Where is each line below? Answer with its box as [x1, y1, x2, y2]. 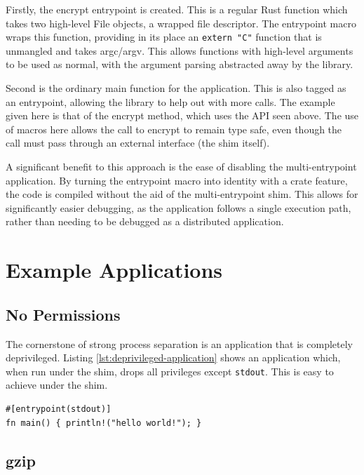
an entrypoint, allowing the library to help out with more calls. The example [6, 94, 335, 109]
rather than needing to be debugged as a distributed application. [6, 214, 284, 229]
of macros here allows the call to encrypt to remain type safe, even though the [6, 121, 342, 136]
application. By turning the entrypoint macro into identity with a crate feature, [6, 173, 348, 187]
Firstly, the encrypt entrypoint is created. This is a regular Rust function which [6, 2, 348, 16]
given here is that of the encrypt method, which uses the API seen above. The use [6, 108, 359, 123]
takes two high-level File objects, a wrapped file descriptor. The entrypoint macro [6, 15, 356, 30]
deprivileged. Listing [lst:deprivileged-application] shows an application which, [6, 350, 341, 365]
